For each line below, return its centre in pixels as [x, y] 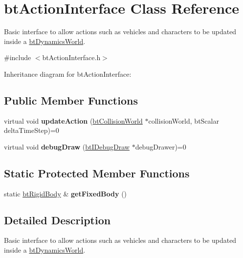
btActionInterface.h [71, 57]
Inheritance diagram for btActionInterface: [68, 74]
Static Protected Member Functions [97, 173]
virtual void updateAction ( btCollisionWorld [73, 120]
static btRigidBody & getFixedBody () [66, 193]
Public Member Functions [71, 100]
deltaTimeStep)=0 [32, 130]
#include [18, 57]
